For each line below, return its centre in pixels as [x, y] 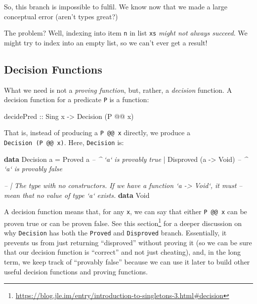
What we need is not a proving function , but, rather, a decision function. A [118, 90]
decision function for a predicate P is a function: [77, 99]
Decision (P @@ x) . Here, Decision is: [64, 142]
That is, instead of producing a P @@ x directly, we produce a [97, 133]
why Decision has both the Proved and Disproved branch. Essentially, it [115, 233]
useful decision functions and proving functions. [76, 271]
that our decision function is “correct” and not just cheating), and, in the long [123, 252]
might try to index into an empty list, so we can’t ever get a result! [106, 42]
